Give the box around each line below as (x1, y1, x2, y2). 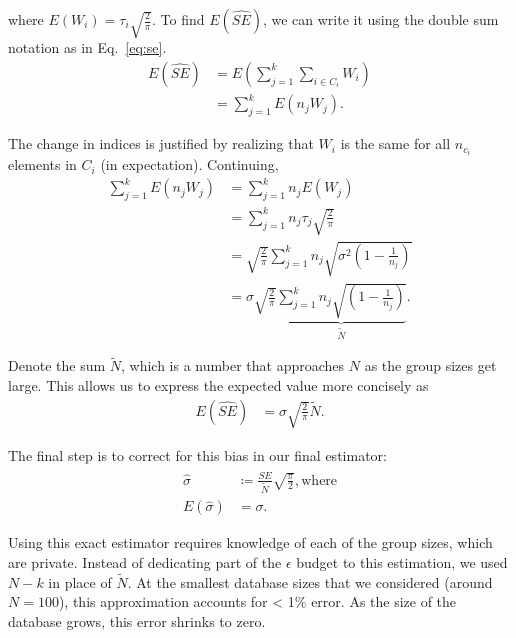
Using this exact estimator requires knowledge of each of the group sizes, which (8, 532, 493, 553)
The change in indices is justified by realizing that (8, 133, 314, 154)
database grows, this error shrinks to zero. (8, 611, 266, 632)
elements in (8, 154, 77, 175)
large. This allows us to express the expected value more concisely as (8, 374, 429, 395)
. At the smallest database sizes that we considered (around (127, 571, 493, 592)
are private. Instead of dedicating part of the (8, 552, 282, 573)
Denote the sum (8, 355, 106, 376)
